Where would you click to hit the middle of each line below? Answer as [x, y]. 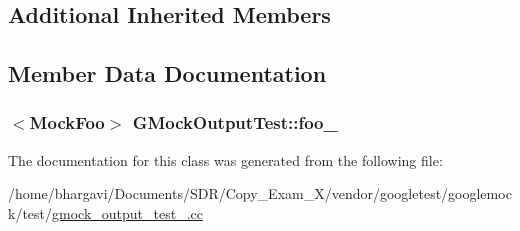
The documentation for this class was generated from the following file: [225, 159]
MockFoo [67, 122]
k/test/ [30, 212]
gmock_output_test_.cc [127, 212]
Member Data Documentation [167, 73]
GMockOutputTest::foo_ [235, 122]
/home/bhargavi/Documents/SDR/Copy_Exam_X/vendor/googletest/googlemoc [260, 193]
